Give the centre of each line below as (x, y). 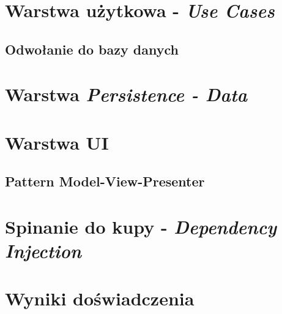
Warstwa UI (57, 142)
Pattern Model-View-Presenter (105, 181)
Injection (43, 251)
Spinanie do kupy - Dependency (141, 226)
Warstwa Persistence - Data (126, 94)
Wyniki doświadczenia (100, 298)
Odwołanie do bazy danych (92, 49)
